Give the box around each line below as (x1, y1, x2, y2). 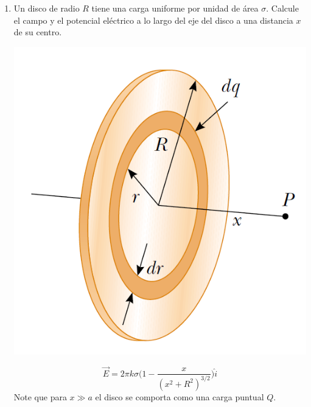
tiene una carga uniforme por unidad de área (91, 2, 259, 14)
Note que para (13, 390, 67, 403)
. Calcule (266, 2, 299, 14)
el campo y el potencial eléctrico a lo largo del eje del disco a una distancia (13, 13, 293, 26)
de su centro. (13, 26, 62, 38)
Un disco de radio (13, 2, 80, 14)
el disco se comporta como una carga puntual (95, 390, 264, 403)
